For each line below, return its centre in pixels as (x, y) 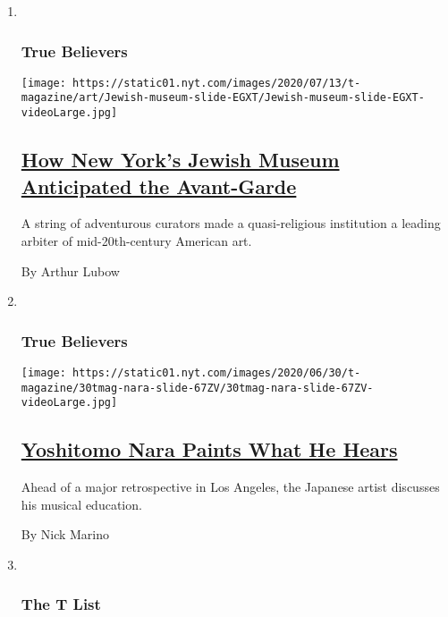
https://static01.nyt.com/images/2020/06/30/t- (217, 372)
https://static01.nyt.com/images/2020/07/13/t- (217, 83)
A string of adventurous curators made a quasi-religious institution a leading (231, 223)
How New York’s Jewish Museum (180, 160)
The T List (61, 604)
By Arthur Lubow (70, 270)
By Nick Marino (65, 534)
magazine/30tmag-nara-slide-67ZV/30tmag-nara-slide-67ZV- (197, 388)
